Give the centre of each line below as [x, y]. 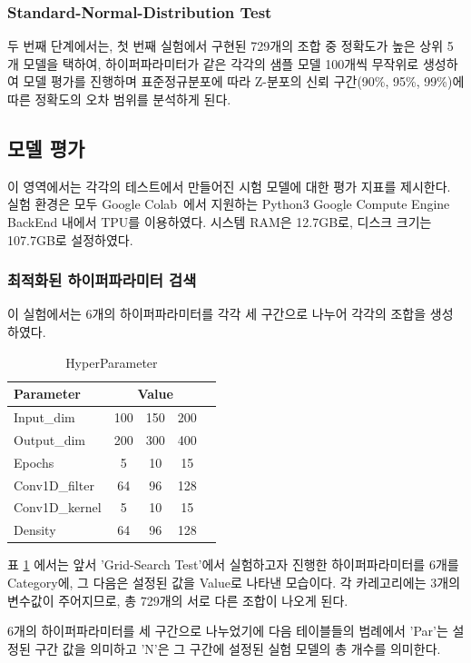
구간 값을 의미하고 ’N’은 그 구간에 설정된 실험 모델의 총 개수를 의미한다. [238, 648]
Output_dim [49, 439]
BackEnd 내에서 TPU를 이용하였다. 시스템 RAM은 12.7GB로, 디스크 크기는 [220, 221]
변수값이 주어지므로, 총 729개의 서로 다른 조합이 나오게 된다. [178, 600]
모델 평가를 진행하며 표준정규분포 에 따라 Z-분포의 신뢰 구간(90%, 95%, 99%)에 [244, 81]
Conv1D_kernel [58, 507]
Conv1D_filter [54, 485]
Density [35, 530]
